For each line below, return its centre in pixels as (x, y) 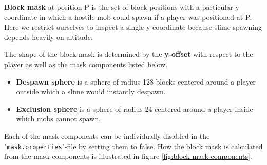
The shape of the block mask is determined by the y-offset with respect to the (129, 54)
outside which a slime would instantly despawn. (91, 91)
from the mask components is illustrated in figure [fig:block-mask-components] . (128, 156)
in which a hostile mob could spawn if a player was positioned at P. (146, 17)
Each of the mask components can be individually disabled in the (107, 136)
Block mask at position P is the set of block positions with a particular (119, 7)
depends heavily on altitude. (49, 37)
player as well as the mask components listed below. (86, 64)
